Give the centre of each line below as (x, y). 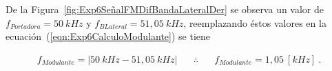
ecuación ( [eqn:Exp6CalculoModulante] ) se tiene (108, 36)
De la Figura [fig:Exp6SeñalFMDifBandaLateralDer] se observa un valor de (165, 9)
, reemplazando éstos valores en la (255, 22)
